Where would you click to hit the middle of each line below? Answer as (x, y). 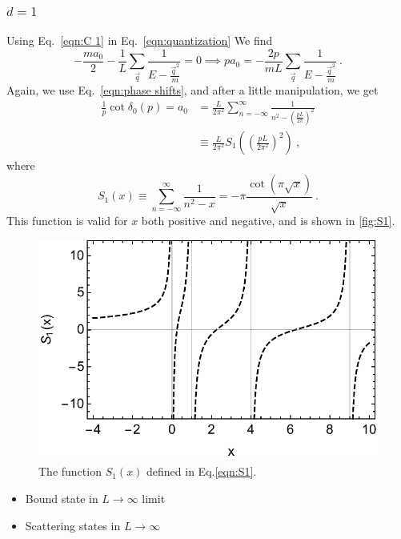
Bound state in (62, 498)
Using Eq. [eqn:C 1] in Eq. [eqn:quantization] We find (140, 40)
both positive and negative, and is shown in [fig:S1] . (268, 221)
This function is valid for (67, 221)
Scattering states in (73, 525)
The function (70, 471)
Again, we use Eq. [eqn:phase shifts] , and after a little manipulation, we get (192, 89)
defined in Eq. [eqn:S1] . (202, 471)
